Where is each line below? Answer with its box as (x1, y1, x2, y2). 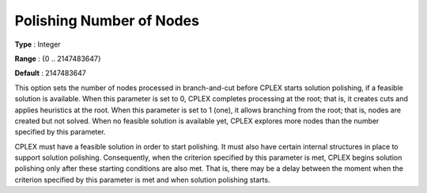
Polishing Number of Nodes (14, 12, 199, 29)
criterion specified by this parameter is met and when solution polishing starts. (14, 175, 270, 184)
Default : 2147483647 (14, 68, 87, 78)
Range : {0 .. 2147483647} (14, 54, 102, 63)
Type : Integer (14, 40, 61, 49)
